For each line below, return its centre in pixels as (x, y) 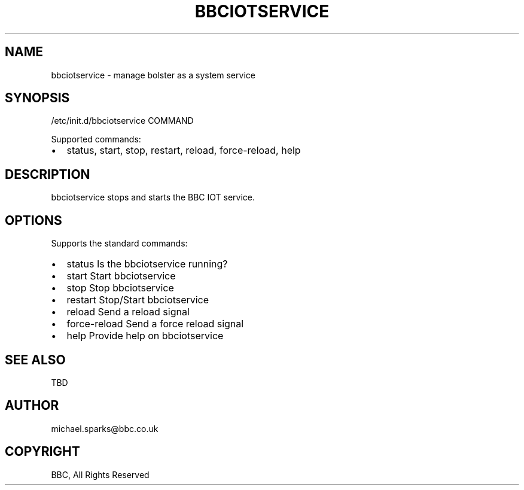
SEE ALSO (35, 360)
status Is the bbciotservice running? (147, 264)
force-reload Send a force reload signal (155, 324)
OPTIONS (33, 220)
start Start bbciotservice (121, 276)
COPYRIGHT (42, 452)
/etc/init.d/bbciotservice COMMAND (122, 121)
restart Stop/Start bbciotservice (138, 300)
